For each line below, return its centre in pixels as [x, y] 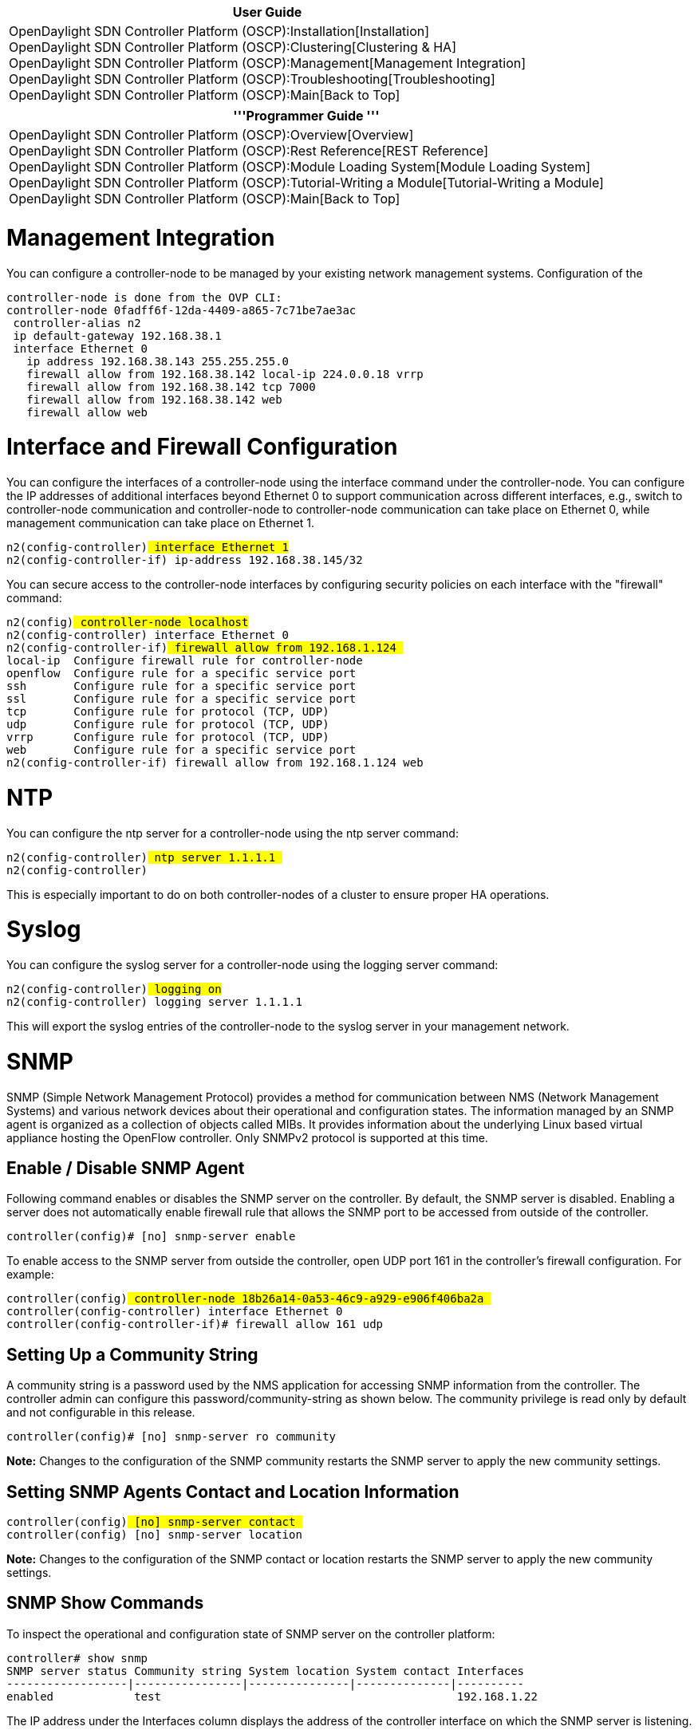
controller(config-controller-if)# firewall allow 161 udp [195, 1324]
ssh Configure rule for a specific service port [181, 686]
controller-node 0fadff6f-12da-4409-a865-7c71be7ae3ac [181, 310]
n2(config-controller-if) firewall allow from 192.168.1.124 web [215, 763]
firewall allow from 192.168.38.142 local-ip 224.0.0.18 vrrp [225, 374]
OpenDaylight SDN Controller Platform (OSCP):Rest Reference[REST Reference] [249, 151]
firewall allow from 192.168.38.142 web [154, 399]
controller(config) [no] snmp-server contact [151, 1522]
